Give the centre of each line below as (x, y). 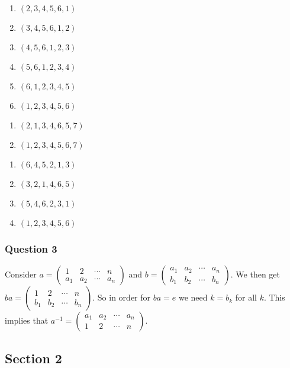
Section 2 (33, 358)
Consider (21, 274)
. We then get (255, 274)
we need (193, 297)
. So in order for (122, 297)
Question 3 (31, 248)
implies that (27, 320)
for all (246, 297)
